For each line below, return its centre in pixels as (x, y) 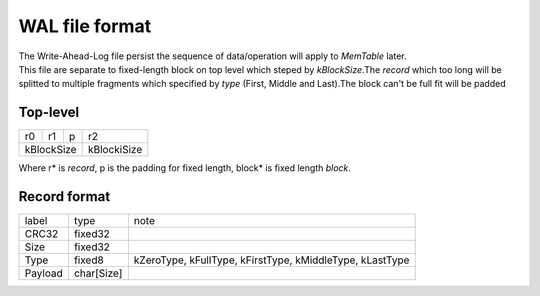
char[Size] (98, 273)
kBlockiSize (115, 150)
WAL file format (85, 26)
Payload (44, 273)
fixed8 (88, 260)
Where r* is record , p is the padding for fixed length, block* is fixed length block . (185, 168)
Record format (64, 196)
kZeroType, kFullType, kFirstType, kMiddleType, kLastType (271, 260)
